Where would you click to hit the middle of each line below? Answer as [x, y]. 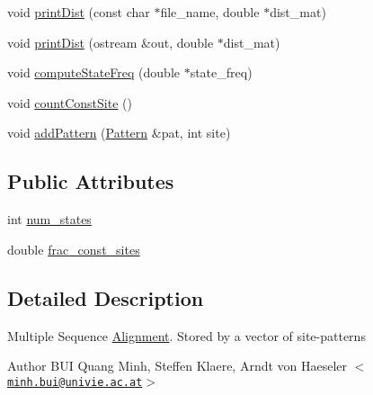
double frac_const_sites [74, 249]
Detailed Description [106, 297]
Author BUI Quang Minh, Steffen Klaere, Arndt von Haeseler [178, 366]
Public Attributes [91, 181]
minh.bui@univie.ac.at [75, 382]
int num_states [49, 219]
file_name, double [210, 12]
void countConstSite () [70, 102]
